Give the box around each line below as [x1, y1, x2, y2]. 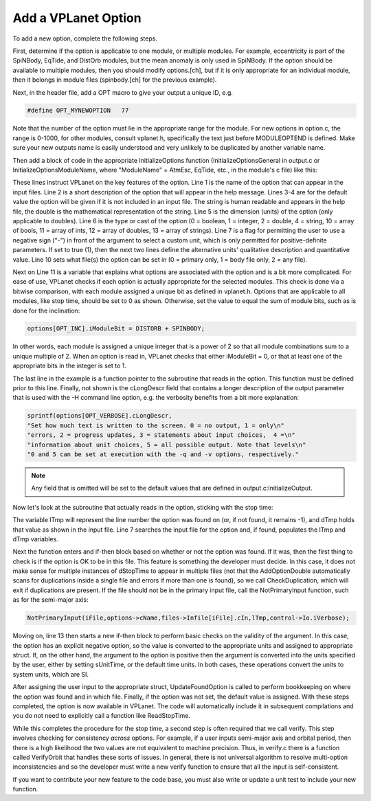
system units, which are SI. [12, 670, 89, 678]
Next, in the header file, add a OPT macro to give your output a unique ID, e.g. [12, 88, 234, 96]
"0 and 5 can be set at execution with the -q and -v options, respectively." [27, 450, 299, 458]
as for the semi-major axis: [12, 596, 89, 604]
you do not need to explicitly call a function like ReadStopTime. [12, 712, 191, 720]
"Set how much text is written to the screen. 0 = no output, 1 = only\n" [27, 421, 285, 429]
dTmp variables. [12, 534, 58, 543]
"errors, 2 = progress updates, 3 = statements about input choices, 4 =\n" [27, 431, 295, 439]
